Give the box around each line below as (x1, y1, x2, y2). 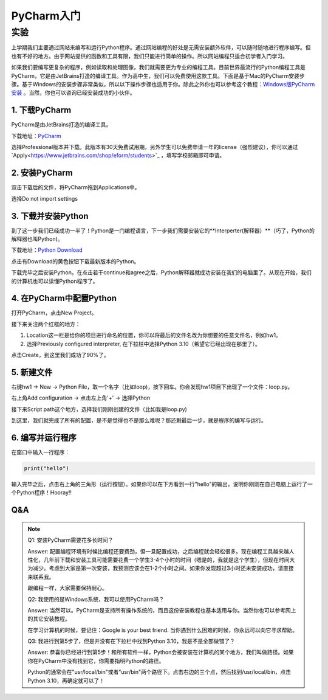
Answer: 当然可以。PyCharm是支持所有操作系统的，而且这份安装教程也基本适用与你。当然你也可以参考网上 (27, 606, 296, 614)
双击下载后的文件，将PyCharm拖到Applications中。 (11, 184, 140, 191)
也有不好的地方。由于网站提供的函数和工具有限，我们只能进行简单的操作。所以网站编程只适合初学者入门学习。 (11, 52, 288, 60)
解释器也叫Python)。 (11, 235, 63, 243)
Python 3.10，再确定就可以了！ (27, 677, 105, 684)
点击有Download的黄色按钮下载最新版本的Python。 (11, 257, 140, 265)
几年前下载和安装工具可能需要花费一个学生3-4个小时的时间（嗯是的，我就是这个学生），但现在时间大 (43, 556, 295, 563)
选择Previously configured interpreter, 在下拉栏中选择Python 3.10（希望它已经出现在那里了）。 (26, 340, 261, 347)
